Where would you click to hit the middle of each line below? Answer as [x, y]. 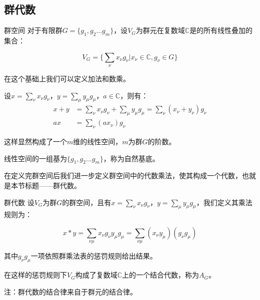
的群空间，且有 [87, 202]
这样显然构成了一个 [35, 142]
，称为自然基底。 [131, 158]
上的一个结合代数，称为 [160, 275]
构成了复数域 [96, 275]
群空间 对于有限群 [33, 30]
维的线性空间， [98, 142]
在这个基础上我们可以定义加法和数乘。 [67, 78]
